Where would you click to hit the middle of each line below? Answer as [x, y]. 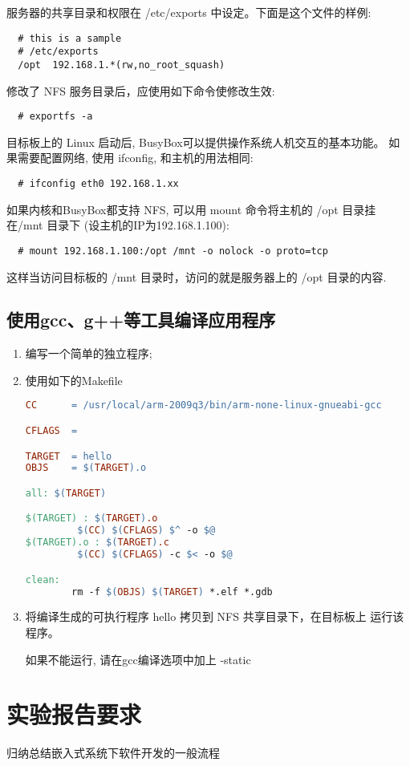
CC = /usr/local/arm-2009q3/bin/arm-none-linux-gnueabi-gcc [203, 405]
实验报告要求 [74, 714]
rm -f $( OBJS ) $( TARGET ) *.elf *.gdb [172, 592]
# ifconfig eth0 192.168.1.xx [98, 184]
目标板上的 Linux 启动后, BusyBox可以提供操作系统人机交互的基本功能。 [196, 142]
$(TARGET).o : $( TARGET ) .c [97, 543]
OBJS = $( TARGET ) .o [86, 468]
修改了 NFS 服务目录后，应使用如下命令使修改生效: [141, 90]
